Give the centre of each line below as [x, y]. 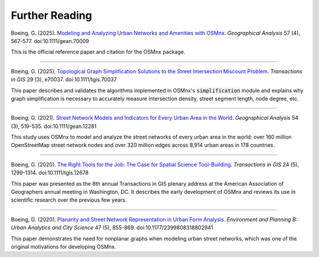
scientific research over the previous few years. [69, 200]
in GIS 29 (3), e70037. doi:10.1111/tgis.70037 [64, 80]
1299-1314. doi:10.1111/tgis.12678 [50, 173]
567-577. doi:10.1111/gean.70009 [50, 41]
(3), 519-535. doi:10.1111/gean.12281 [54, 126]
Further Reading [51, 15]
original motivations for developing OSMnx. [64, 246]
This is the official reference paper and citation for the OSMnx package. [98, 52]
